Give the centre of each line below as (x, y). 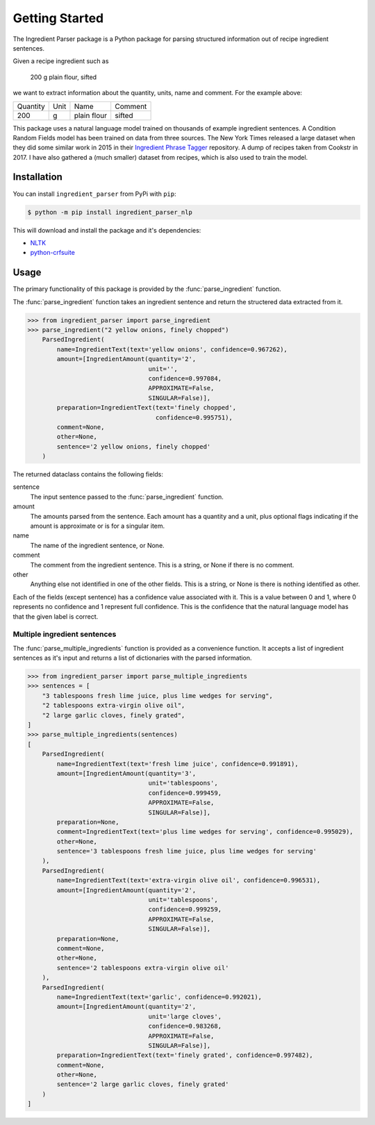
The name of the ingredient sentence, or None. (97, 545)
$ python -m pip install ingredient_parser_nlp (110, 212)
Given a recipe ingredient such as (61, 61)
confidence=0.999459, (185, 793)
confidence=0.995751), (194, 417)
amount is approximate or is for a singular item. (98, 526)
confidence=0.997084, (185, 378)
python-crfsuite (53, 253)
